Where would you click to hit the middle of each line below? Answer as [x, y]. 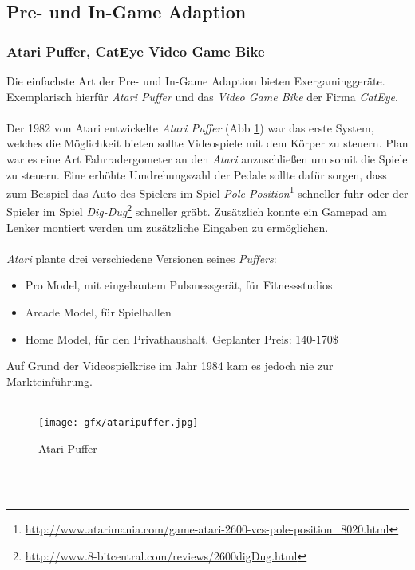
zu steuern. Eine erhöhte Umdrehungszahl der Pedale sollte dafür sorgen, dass [197, 174]
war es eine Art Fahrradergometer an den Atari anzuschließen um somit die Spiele [207, 158]
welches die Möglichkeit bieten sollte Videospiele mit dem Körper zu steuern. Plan [207, 143]
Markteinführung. [49, 381]
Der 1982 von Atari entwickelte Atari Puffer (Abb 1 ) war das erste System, [190, 127]
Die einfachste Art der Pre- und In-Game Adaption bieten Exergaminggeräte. [196, 81]
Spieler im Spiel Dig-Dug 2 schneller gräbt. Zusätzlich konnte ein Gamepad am [197, 210]
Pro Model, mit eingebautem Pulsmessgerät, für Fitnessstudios [179, 285]
